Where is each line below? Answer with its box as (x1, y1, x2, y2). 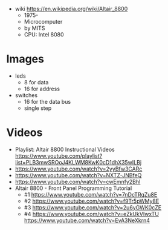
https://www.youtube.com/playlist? (15, 152, 103, 160)
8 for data (24, 78, 49, 86)
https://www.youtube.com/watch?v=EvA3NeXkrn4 (24, 217, 150, 224)
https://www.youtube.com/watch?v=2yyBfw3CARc (15, 165, 143, 172)
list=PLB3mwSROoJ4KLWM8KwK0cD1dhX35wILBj (15, 158, 142, 166)
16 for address (24, 85, 60, 92)
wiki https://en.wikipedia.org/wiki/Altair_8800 (15, 5, 128, 12)
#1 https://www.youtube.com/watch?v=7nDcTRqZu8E (24, 191, 158, 198)
